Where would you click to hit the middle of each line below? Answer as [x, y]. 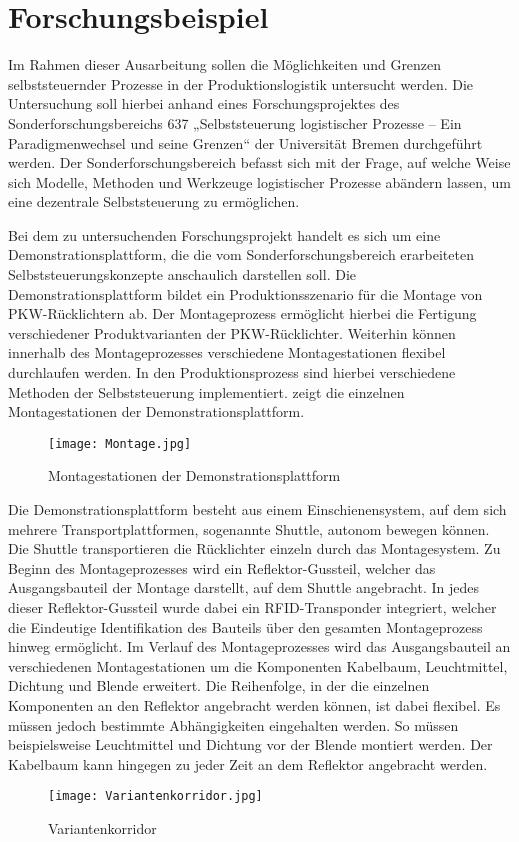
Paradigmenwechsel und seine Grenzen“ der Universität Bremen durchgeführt [245, 142]
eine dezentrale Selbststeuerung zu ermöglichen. [154, 201]
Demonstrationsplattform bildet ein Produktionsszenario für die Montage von [245, 293]
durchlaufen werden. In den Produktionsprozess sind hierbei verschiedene [232, 372]
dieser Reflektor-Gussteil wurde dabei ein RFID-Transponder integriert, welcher [252, 607]
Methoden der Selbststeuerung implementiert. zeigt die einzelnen [206, 391]
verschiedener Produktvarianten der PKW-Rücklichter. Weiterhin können [232, 332]
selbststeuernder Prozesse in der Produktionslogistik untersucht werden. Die [241, 83]
